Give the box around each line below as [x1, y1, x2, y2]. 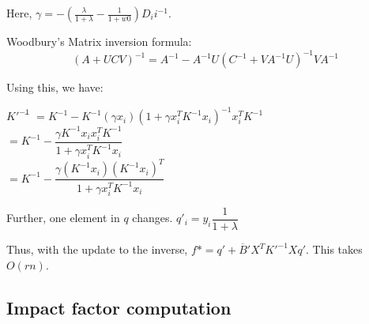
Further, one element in [6, 209, 120, 226]
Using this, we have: [6, 79, 104, 96]
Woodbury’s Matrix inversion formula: [6, 33, 192, 49]
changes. [132, 209, 173, 226]
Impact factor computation [6, 295, 232, 319]
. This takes [306, 241, 363, 257]
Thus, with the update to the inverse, [6, 241, 188, 257]
